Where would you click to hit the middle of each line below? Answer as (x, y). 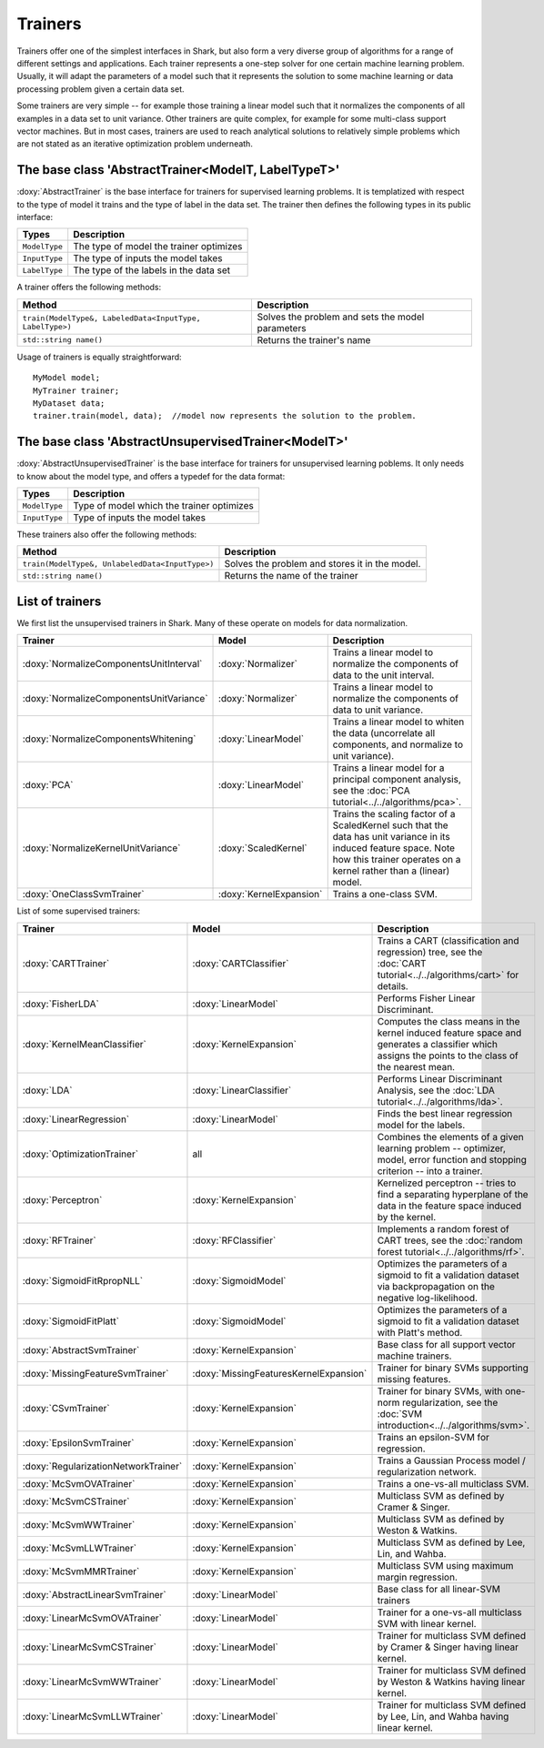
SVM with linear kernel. (427, 1623)
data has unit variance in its (391, 837)
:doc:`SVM (400, 1413)
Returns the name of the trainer (291, 576)
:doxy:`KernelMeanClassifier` (85, 1044)
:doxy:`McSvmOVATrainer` (79, 1483)
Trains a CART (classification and (448, 940)
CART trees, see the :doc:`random (450, 1240)
